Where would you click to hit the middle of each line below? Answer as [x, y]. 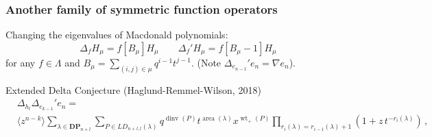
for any [21, 62]
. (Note [206, 62]
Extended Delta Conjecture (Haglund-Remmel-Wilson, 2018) [133, 89]
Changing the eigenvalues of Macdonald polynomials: [117, 35]
